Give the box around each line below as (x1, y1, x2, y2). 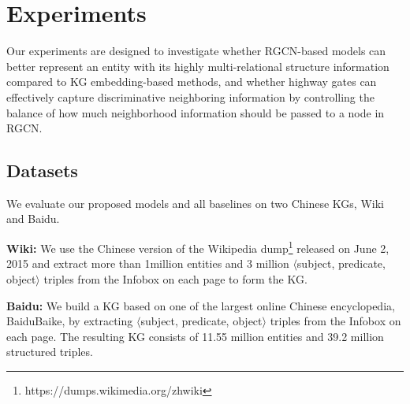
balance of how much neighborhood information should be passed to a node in (6, 104, 385, 120)
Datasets (6, 158, 78, 183)
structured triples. (6, 343, 93, 360)
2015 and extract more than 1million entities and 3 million (6, 255, 289, 272)
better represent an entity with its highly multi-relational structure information (6, 57, 389, 74)
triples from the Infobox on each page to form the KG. (43, 270, 307, 287)
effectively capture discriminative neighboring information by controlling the (6, 88, 375, 105)
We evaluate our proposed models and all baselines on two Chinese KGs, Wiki (6, 195, 384, 211)
